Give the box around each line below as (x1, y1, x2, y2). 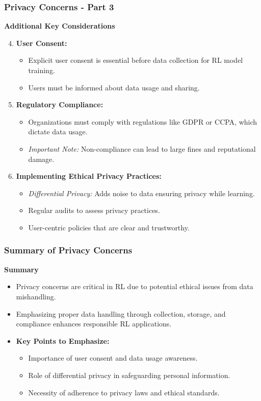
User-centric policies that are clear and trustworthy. (28, 222, 190, 232)
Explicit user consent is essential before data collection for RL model (28, 55, 243, 65)
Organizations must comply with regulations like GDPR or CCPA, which (28, 116, 257, 127)
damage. (28, 153, 55, 164)
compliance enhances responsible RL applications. (16, 318, 172, 329)
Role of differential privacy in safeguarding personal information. (28, 369, 230, 380)
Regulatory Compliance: (16, 99, 103, 110)
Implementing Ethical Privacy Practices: (16, 171, 162, 181)
